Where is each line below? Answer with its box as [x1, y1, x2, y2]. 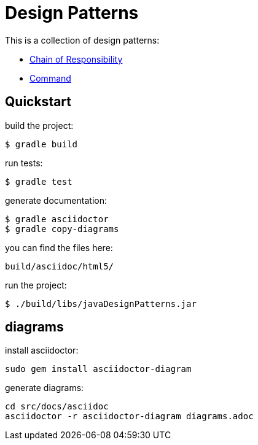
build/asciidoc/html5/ [5, 261, 114, 271]
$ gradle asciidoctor [5, 214, 109, 224]
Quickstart [5, 94, 72, 110]
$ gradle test [5, 176, 72, 187]
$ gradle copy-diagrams [5, 223, 119, 234]
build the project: [5, 120, 74, 131]
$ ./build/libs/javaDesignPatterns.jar [5, 298, 197, 309]
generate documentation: [5, 195, 107, 206]
